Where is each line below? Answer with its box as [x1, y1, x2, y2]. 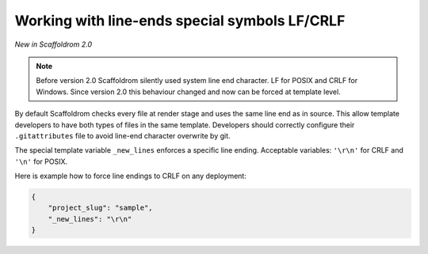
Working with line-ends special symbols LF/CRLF [14, 12, 346, 29]
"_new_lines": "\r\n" [48, 214, 132, 223]
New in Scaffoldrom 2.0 [14, 40, 93, 49]
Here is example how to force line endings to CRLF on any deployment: [14, 171, 247, 181]
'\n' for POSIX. [14, 157, 68, 166]
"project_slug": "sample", [48, 203, 154, 213]
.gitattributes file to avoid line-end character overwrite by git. [14, 131, 231, 140]
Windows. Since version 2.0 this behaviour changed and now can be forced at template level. [36, 87, 341, 97]
